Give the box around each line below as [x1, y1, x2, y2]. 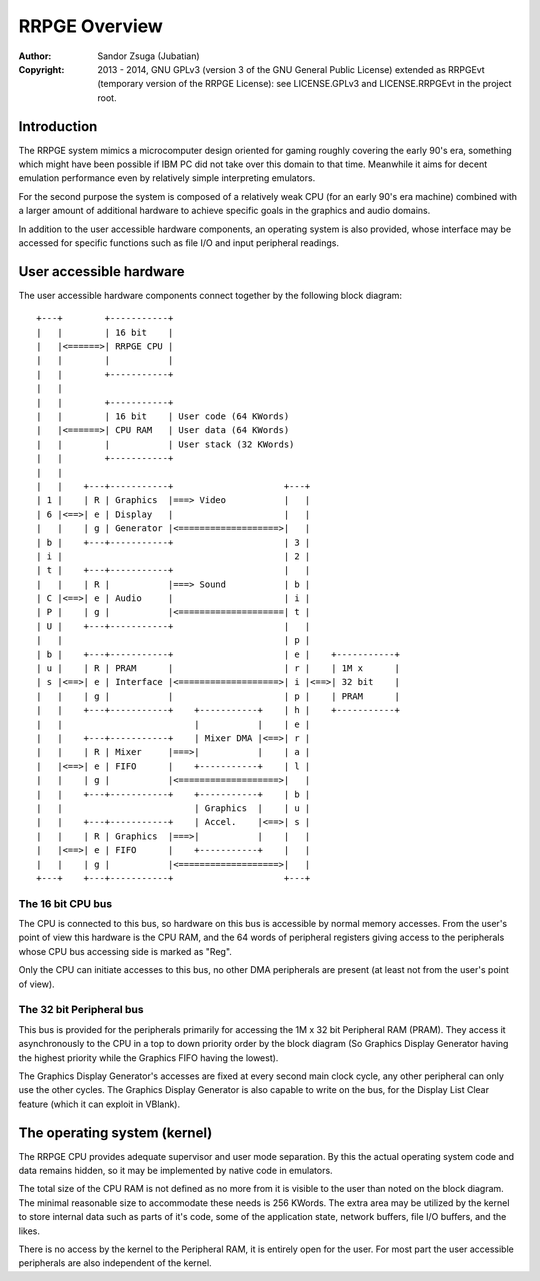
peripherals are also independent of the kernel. [18, 1257, 212, 1269]
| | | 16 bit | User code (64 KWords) [36, 411, 290, 422]
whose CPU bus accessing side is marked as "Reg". [18, 945, 232, 957]
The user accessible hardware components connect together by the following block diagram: [18, 289, 403, 301]
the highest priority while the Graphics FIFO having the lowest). [18, 1051, 279, 1064]
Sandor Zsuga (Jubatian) [97, 50, 200, 62]
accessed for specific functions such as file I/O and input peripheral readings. [18, 236, 340, 249]
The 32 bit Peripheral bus [18, 1003, 144, 1017]
